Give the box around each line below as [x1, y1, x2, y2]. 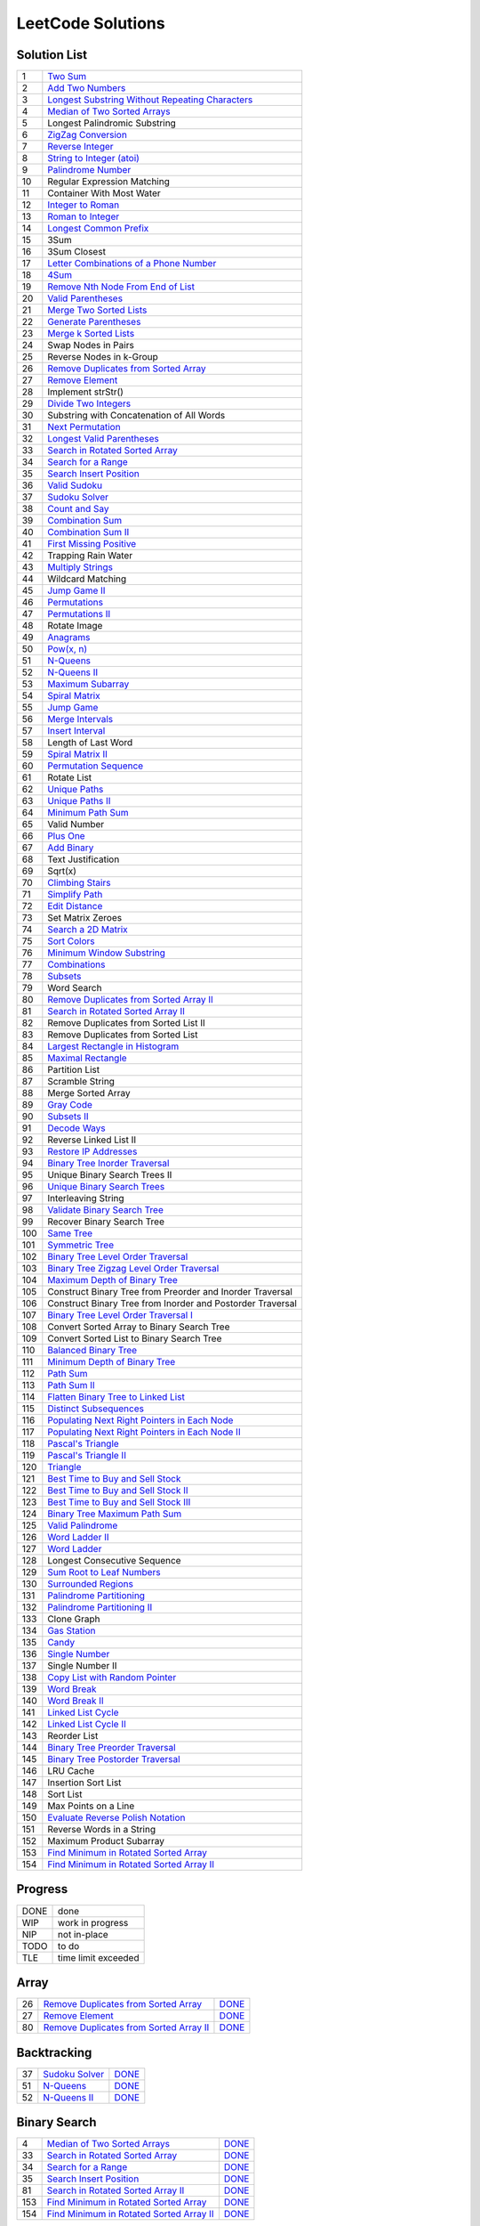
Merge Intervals [47, 713, 114, 726]
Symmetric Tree [47, 1239, 115, 1251]
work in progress [58, 1916, 129, 1929]
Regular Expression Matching [47, 175, 171, 188]
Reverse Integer [47, 141, 115, 153]
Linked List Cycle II [47, 1718, 126, 1731]
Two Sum [47, 70, 87, 83]
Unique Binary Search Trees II [47, 1169, 172, 1182]
